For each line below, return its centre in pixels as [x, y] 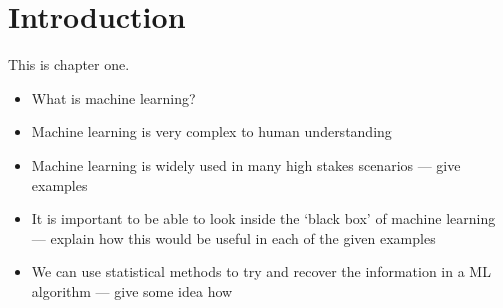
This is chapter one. [69, 64]
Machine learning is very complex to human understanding [211, 131]
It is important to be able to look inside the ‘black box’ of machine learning [263, 218]
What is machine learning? [113, 97]
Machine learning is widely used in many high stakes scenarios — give [246, 164]
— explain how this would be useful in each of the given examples [233, 237]
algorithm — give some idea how [132, 290]
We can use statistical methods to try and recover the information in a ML [261, 271]
